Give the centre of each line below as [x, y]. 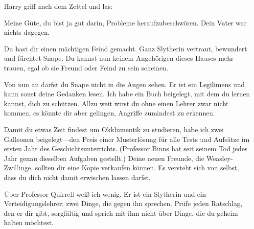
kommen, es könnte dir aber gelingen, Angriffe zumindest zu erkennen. [110, 113]
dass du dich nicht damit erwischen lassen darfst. [77, 177]
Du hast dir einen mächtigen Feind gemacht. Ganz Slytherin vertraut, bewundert [126, 48]
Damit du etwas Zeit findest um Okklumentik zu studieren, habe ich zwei [114, 129]
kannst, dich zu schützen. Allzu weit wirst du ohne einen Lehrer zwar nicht [116, 103]
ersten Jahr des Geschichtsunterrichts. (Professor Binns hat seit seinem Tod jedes [126, 149]
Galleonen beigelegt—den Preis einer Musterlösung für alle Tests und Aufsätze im [127, 139]
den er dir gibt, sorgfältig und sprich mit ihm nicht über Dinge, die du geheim [121, 213]
